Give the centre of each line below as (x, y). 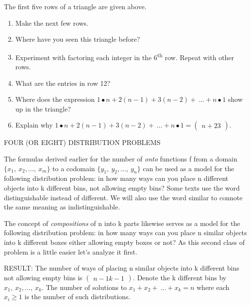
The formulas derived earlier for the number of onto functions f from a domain (121, 159)
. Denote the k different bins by (180, 277)
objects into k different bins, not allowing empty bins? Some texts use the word (122, 187)
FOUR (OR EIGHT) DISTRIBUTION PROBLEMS (82, 142)
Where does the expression (55, 99)
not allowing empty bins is (43, 277)
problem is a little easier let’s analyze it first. (71, 251)
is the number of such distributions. (77, 297)
